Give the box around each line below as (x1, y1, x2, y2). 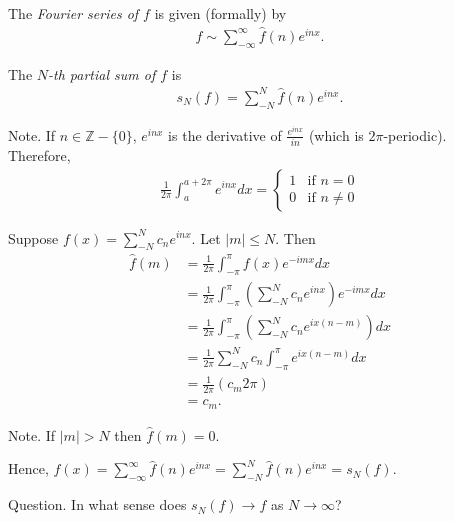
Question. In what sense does (8, 494, 187, 515)
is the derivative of (168, 124, 282, 145)
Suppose (8, 227, 59, 248)
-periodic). (383, 124, 447, 145)
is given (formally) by (154, 3, 287, 23)
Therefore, (8, 144, 71, 165)
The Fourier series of (8, 3, 139, 23)
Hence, (8, 458, 49, 479)
